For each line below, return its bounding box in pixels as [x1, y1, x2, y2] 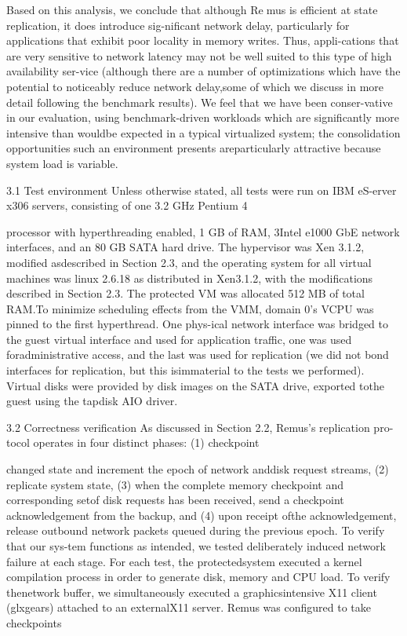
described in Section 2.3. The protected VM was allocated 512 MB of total [6, 285, 365, 302]
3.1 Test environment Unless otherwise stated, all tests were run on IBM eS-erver [6, 181, 397, 198]
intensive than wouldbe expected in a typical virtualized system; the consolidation [6, 124, 401, 141]
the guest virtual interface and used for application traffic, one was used [6, 331, 352, 347]
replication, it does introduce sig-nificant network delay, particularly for [6, 16, 350, 33]
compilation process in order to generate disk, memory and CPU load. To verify [6, 568, 391, 585]
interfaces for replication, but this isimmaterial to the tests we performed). [6, 362, 365, 378]
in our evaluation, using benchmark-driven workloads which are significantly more [6, 109, 400, 126]
